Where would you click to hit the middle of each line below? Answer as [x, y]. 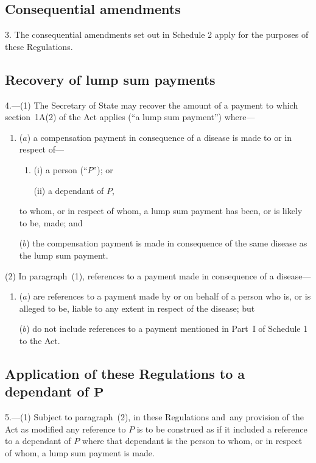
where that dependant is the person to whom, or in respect [192, 441]
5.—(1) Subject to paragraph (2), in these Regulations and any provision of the [154, 417]
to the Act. [40, 340]
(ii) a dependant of [69, 190]
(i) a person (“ [61, 169]
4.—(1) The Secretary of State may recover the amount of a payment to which [152, 105]
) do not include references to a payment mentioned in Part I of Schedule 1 [167, 328]
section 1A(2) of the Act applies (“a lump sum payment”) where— [130, 117]
